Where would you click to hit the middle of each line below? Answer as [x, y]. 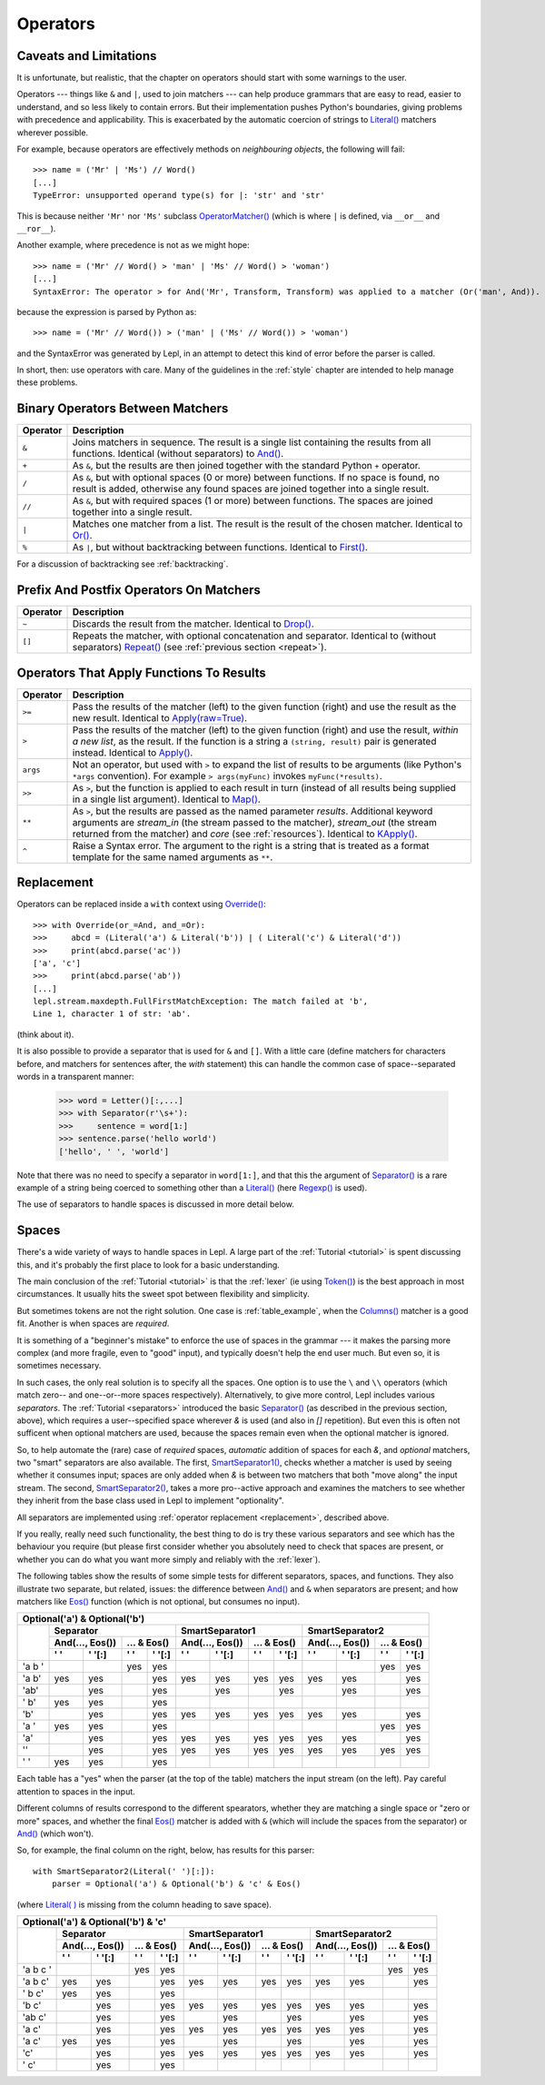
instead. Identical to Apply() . [133, 752]
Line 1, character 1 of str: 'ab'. [112, 1014]
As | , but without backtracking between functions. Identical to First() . [220, 548]
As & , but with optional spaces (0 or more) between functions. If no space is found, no [256, 478]
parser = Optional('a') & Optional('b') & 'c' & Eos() [176, 1884]
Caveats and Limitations [87, 56]
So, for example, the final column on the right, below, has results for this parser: [166, 1850]
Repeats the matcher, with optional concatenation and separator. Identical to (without [254, 636]
